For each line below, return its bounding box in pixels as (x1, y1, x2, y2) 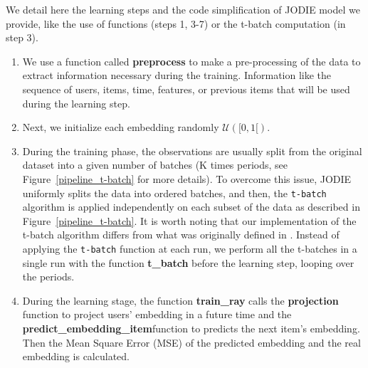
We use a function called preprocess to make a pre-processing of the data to (22, 53, 361, 68)
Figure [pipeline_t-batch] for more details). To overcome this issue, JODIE (22, 171, 352, 186)
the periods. (22, 269, 75, 284)
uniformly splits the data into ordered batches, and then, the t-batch (22, 185, 327, 200)
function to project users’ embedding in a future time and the (22, 307, 292, 322)
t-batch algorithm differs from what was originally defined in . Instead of (22, 227, 340, 242)
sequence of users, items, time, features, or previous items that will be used (22, 81, 350, 96)
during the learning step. (22, 95, 130, 110)
